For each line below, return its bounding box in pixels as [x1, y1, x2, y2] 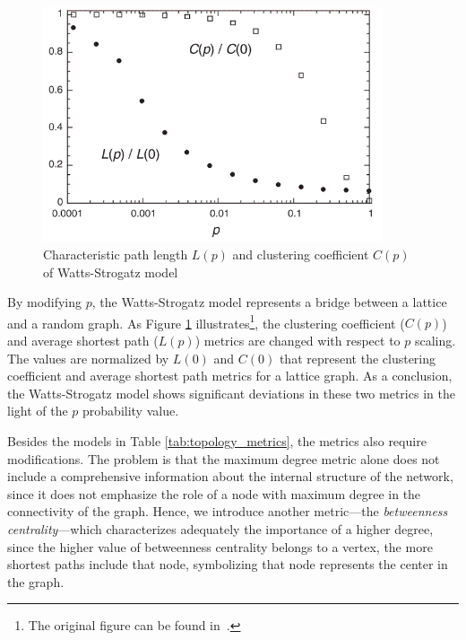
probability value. [82, 401, 179, 420]
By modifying [7, 293, 82, 311]
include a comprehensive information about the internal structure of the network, [7, 467, 453, 486]
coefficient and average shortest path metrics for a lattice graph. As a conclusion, [7, 366, 453, 385]
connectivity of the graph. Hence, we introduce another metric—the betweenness [7, 502, 448, 521]
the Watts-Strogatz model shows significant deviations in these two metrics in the [7, 383, 455, 402]
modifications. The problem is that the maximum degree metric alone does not [7, 449, 440, 468]
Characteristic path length [43, 245, 188, 263]
